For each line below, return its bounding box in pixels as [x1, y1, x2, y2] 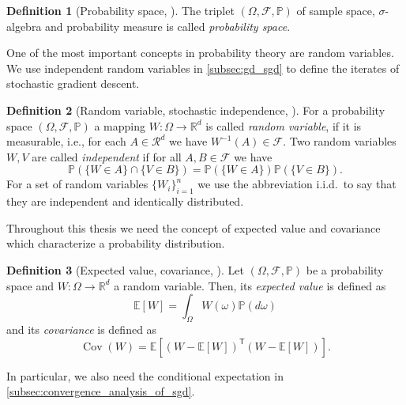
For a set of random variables [6, 176, 148, 192]
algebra [6, 17, 42, 34]
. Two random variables [283, 133, 397, 150]
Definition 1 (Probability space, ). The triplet [6, 2, 235, 18]
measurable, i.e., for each [6, 133, 126, 150]
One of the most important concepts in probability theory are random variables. [6, 44, 394, 61]
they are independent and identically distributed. [6, 193, 244, 210]
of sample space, [296, 2, 375, 18]
